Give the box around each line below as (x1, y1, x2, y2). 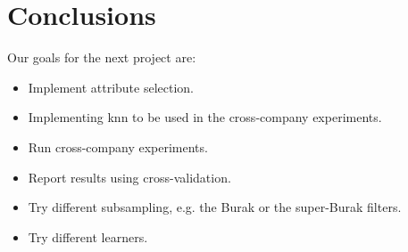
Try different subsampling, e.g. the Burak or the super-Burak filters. (28, 198, 402, 216)
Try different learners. (28, 227, 148, 246)
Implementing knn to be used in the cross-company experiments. (28, 108, 382, 126)
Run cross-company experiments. (28, 137, 208, 156)
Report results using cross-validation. (28, 167, 231, 186)
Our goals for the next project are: (7, 48, 196, 67)
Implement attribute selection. (28, 77, 195, 96)
